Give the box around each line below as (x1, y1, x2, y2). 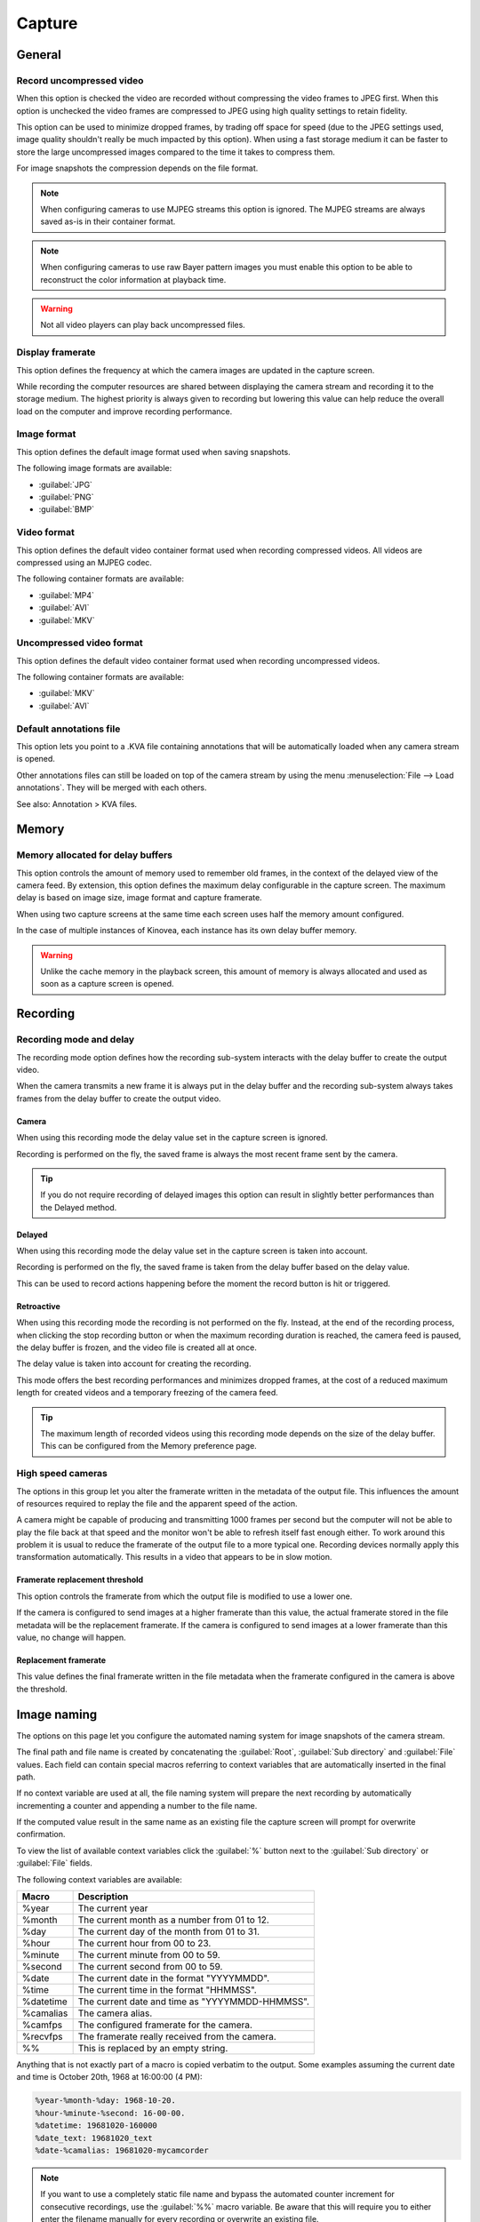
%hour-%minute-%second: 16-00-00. (35, 2107, 186, 2118)
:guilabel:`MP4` (38, 589, 95, 600)
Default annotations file (16, 723, 121, 735)
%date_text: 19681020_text (35, 2133, 153, 2143)
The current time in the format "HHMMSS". (77, 1984, 257, 1996)
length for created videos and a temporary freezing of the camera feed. (16, 1387, 279, 1398)
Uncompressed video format (16, 636, 143, 649)
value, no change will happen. (16, 1632, 126, 1643)
